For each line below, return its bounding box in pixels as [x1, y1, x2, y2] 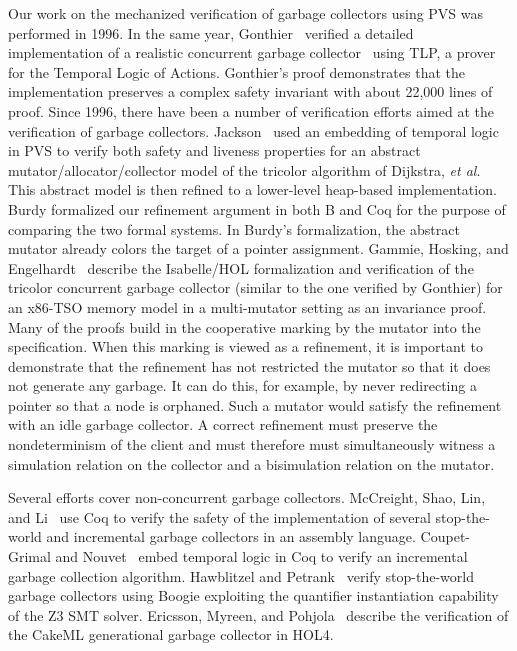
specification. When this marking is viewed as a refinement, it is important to [8, 336, 483, 357]
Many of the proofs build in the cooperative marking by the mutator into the [8, 316, 481, 337]
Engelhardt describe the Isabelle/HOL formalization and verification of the [8, 257, 474, 278]
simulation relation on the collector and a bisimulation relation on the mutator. [8, 453, 495, 474]
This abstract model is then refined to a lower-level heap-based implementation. [8, 179, 497, 200]
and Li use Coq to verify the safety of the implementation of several [8, 506, 431, 527]
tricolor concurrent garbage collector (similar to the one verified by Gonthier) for [8, 277, 503, 298]
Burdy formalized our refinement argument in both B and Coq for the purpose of [8, 198, 506, 219]
